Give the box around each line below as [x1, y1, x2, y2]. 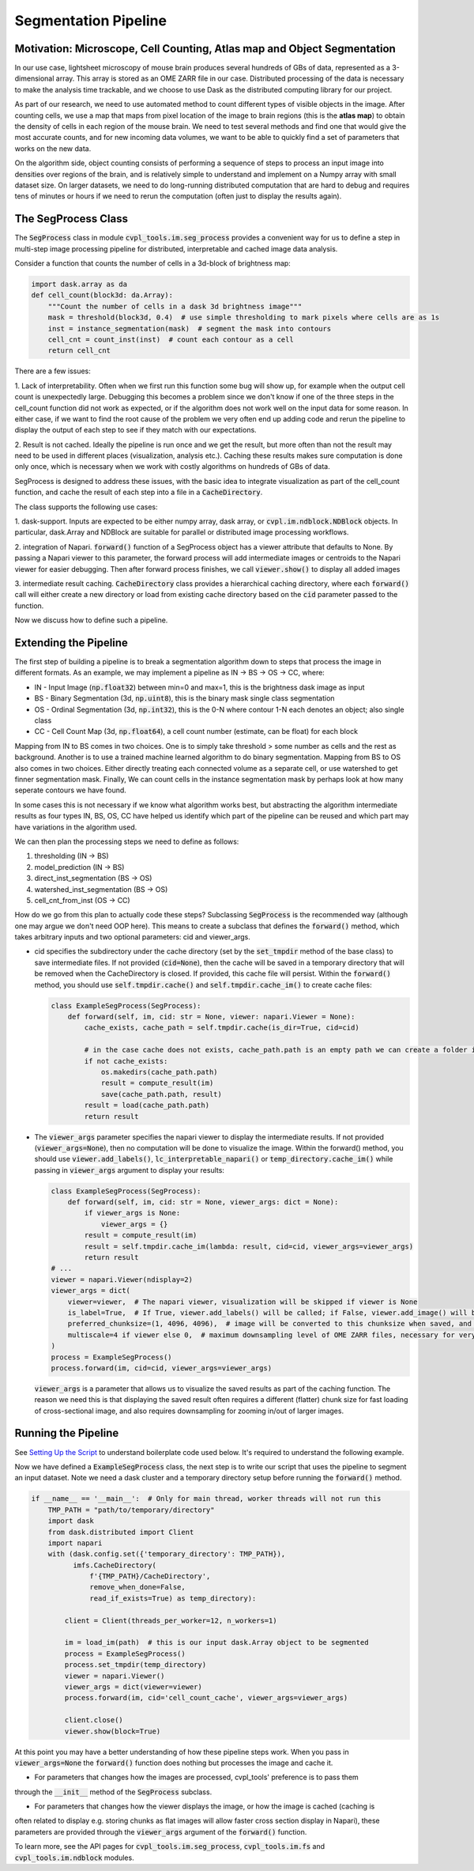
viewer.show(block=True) [64, 1726, 161, 1736]
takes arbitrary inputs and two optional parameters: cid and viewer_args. [14, 932, 250, 942]
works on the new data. [14, 143, 92, 153]
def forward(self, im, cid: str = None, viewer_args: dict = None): [67, 1198, 339, 1207]
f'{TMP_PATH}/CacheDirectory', [89, 1572, 211, 1581]
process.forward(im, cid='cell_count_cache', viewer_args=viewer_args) [64, 1693, 348, 1703]
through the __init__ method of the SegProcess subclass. [14, 1787, 213, 1797]
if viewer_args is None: [84, 1208, 181, 1218]
